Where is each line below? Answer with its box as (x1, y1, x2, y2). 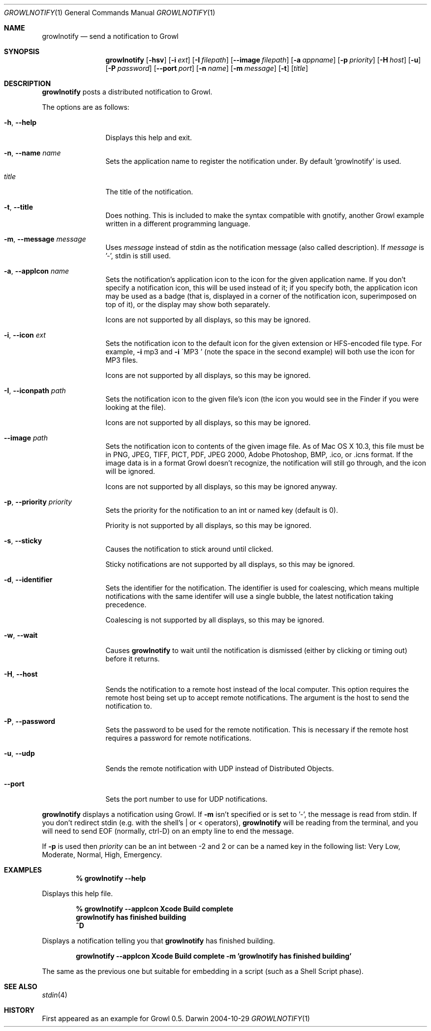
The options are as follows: (42, 103, 129, 111)
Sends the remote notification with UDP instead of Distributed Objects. (105, 764, 334, 773)
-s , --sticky (4, 536, 42, 545)
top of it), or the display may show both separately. (105, 300, 270, 309)
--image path (4, 434, 48, 442)
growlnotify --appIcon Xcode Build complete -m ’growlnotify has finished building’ (76, 952, 352, 960)
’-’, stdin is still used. (105, 251, 171, 260)
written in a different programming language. (105, 219, 250, 228)
